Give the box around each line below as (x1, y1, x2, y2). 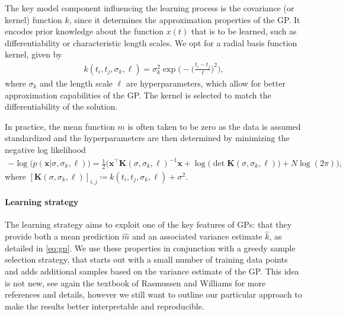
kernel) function (5, 13, 62, 25)
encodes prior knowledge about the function (5, 25, 164, 37)
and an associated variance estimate (132, 230, 262, 242)
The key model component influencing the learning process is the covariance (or (5, 2, 294, 14)
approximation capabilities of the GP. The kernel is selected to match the (5, 88, 271, 101)
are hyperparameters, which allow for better (126, 76, 286, 89)
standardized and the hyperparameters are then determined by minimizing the (5, 132, 290, 144)
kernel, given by (5, 48, 62, 60)
